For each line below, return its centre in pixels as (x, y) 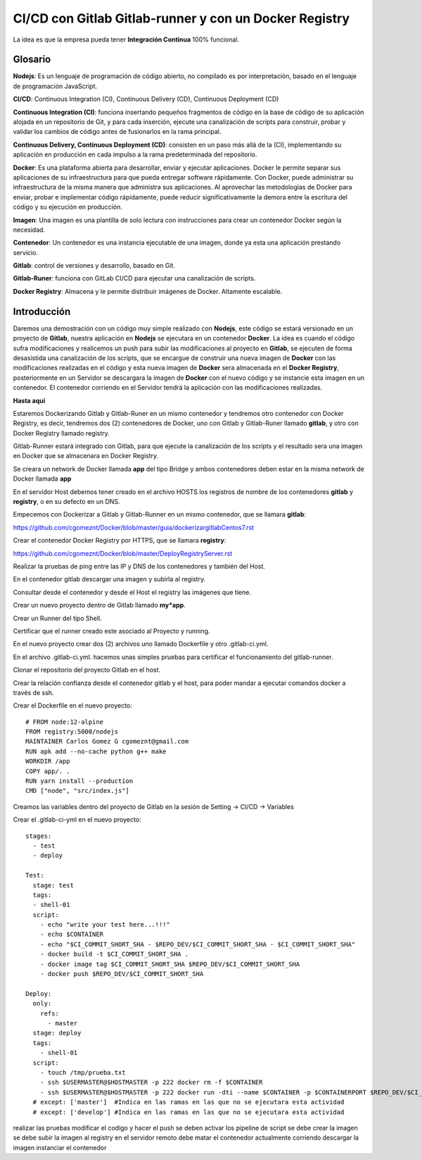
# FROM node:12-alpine (65, 722)
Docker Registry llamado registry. (62, 433)
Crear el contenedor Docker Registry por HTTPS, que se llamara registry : (120, 541)
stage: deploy (57, 1033)
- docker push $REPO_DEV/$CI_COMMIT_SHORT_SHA (122, 974)
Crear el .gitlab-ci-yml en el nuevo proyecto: (77, 820)
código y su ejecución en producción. (68, 207)
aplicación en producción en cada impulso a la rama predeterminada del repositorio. (135, 154)
